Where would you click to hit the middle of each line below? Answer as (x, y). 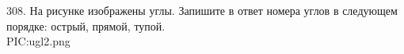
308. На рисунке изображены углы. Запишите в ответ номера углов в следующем (202, 10)
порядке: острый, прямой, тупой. (86, 25)
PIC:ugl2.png (38, 41)
